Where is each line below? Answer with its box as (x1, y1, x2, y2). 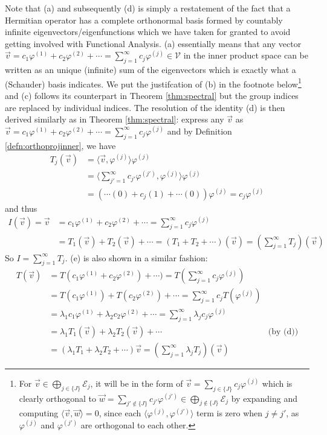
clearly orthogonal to (19, 392, 97, 404)
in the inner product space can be (183, 49, 308, 62)
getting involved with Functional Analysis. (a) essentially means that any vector (5, 37, 302, 49)
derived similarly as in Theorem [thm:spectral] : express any (5, 113, 224, 125)
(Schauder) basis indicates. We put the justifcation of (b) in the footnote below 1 (5, 75, 302, 90)
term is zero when (196, 407, 263, 419)
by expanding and (231, 392, 298, 404)
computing (19, 407, 59, 419)
